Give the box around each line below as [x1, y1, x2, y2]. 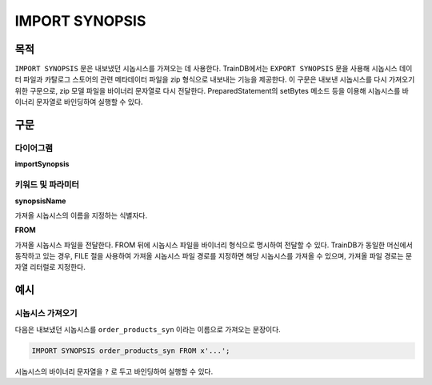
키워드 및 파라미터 [14, 179, 80, 190]
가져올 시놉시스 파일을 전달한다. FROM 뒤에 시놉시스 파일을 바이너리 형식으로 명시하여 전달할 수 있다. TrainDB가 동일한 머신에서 [14, 240, 414, 250]
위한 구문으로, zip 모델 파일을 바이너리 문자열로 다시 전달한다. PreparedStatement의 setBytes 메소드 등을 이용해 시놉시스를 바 [14, 86, 410, 95]
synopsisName [14, 196, 66, 206]
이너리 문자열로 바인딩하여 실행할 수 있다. [14, 97, 143, 107]
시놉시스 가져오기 [14, 308, 78, 319]
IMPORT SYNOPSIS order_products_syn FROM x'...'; [31, 346, 230, 355]
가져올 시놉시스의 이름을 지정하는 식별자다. [14, 211, 148, 220]
